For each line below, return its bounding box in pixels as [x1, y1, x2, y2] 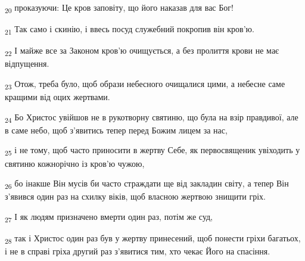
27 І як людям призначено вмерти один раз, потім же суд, [5, 210, 213, 224]
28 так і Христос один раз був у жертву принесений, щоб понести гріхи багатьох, [5, 231, 301, 246]
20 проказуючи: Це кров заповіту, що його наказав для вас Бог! [5, 1, 234, 15]
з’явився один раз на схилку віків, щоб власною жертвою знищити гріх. [5, 190, 266, 203]
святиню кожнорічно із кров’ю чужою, [5, 157, 145, 169]
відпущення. [5, 57, 49, 70]
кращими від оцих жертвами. [5, 91, 110, 103]
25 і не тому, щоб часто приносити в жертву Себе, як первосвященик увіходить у [5, 144, 300, 158]
